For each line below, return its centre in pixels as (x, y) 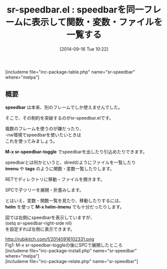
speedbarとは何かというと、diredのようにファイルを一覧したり (70, 162)
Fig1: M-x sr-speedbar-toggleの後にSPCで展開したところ (64, 245)
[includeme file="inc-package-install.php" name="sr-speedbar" (71, 250)
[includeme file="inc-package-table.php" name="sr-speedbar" (70, 72)
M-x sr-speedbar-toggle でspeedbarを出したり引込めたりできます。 (76, 152)
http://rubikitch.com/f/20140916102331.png (50, 239)
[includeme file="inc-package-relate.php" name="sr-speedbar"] (72, 261)
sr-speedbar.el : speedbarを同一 (75, 10)
